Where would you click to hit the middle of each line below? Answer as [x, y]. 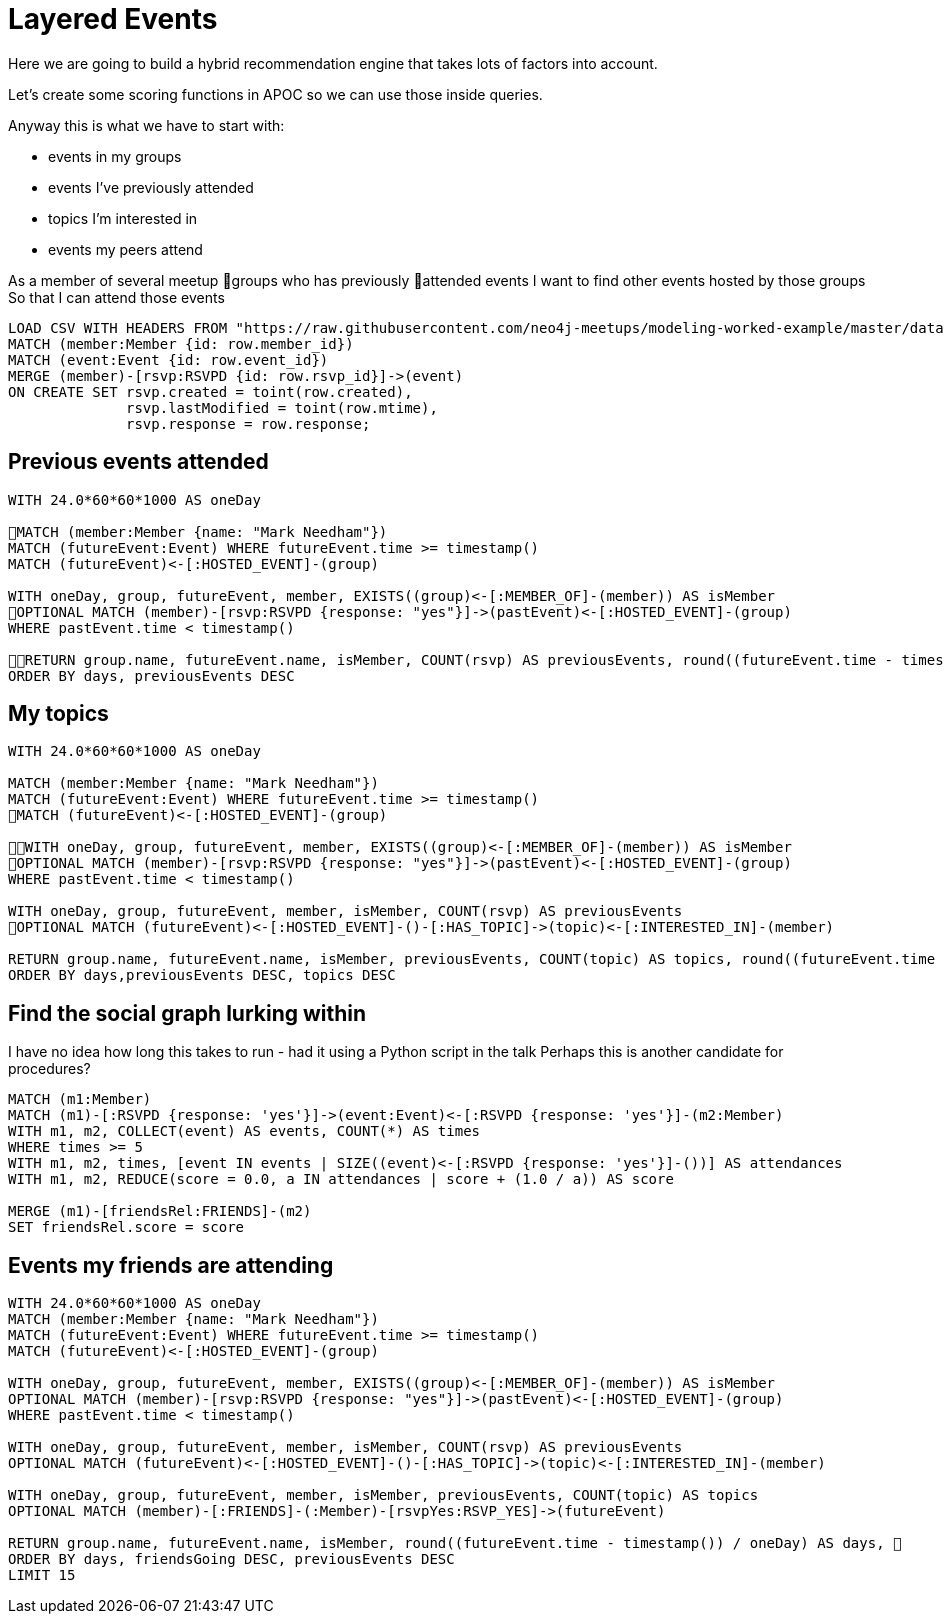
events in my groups [115, 156]
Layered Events [113, 19]
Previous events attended [138, 462]
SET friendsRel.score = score [126, 1227]
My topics [58, 714]
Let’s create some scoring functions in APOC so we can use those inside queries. [275, 94]
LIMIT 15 [42, 1575]
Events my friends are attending [171, 1265]
